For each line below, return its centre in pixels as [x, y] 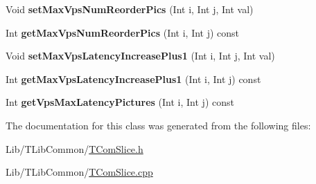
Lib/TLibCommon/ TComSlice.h [74, 148]
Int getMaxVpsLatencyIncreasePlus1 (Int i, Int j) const [133, 79]
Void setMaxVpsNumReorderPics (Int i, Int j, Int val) [130, 9]
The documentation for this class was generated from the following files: [158, 125]
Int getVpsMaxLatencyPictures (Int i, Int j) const [120, 102]
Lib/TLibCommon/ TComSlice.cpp [79, 172]
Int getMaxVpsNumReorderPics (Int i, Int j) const [123, 32]
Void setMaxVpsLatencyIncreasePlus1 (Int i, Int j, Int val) [140, 56]
